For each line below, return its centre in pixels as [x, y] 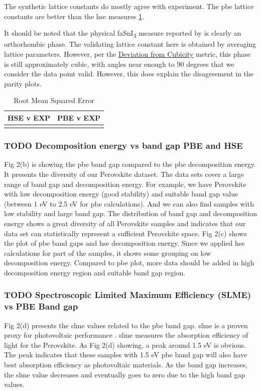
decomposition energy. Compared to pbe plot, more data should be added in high [129, 263]
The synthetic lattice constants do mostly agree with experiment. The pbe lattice [129, 6]
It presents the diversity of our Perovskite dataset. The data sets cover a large [124, 174]
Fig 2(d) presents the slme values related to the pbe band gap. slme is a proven [126, 325]
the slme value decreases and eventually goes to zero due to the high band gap [125, 374]
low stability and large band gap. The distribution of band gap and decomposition [130, 213]
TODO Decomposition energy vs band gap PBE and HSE [123, 145]
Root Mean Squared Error [54, 100]
